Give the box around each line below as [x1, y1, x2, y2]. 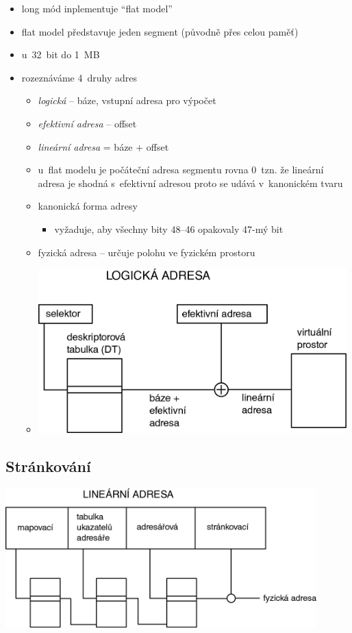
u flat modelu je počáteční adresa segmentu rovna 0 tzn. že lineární [38, 162, 324, 177]
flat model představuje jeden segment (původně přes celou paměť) [21, 24, 299, 38]
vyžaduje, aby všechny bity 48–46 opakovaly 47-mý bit [54, 221, 284, 236]
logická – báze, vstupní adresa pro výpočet [38, 93, 216, 108]
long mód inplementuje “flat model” [21, 1, 173, 15]
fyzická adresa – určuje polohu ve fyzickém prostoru [38, 245, 255, 259]
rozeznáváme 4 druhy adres [21, 70, 137, 84]
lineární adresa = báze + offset [38, 139, 169, 153]
